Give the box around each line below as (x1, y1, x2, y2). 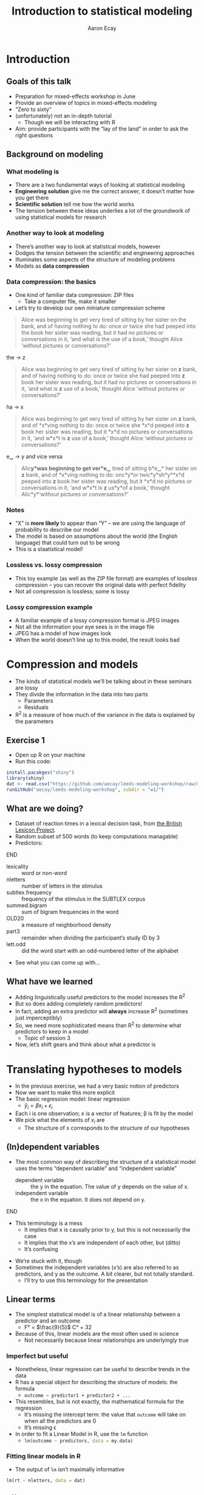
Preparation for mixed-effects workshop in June (15, 93, 135, 100)
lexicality (6, 863, 29, 870)
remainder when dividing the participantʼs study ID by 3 (21, 934, 160, 941)
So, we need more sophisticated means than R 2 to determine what (15, 1020, 182, 1029)
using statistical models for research (15, 213, 106, 221)
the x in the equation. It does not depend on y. (30, 1196, 146, 1203)
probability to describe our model (15, 526, 99, 533)
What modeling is (6, 168, 59, 176)
